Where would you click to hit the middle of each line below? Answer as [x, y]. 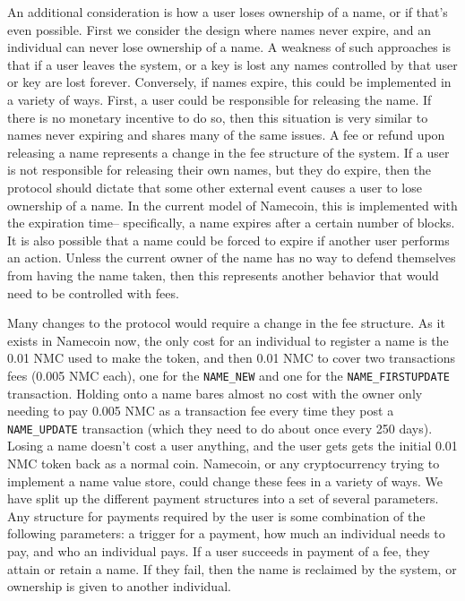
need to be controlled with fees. [93, 292]
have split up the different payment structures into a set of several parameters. [223, 498]
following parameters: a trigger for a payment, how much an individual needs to [226, 533]
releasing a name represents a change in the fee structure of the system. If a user [228, 152]
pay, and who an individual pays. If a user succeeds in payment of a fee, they [219, 550]
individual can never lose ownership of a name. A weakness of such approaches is [229, 47]
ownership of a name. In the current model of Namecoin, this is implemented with [232, 205]
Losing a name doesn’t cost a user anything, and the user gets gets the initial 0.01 [232, 446]
